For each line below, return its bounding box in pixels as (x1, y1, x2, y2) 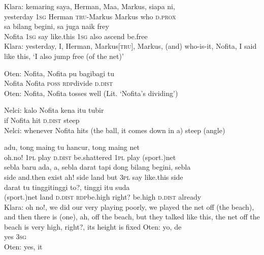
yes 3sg (4, 231, 26, 242)
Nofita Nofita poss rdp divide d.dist (4, 78, 113, 88)
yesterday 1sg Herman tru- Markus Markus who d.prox (4, 11, 176, 21)
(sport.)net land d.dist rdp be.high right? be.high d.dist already (4, 192, 202, 202)
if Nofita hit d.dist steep (4, 114, 80, 125)
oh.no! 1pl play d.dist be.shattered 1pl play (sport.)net (4, 151, 176, 162)
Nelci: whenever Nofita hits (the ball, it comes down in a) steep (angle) (4, 124, 225, 135)
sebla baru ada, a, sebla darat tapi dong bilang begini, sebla (4, 162, 191, 172)
